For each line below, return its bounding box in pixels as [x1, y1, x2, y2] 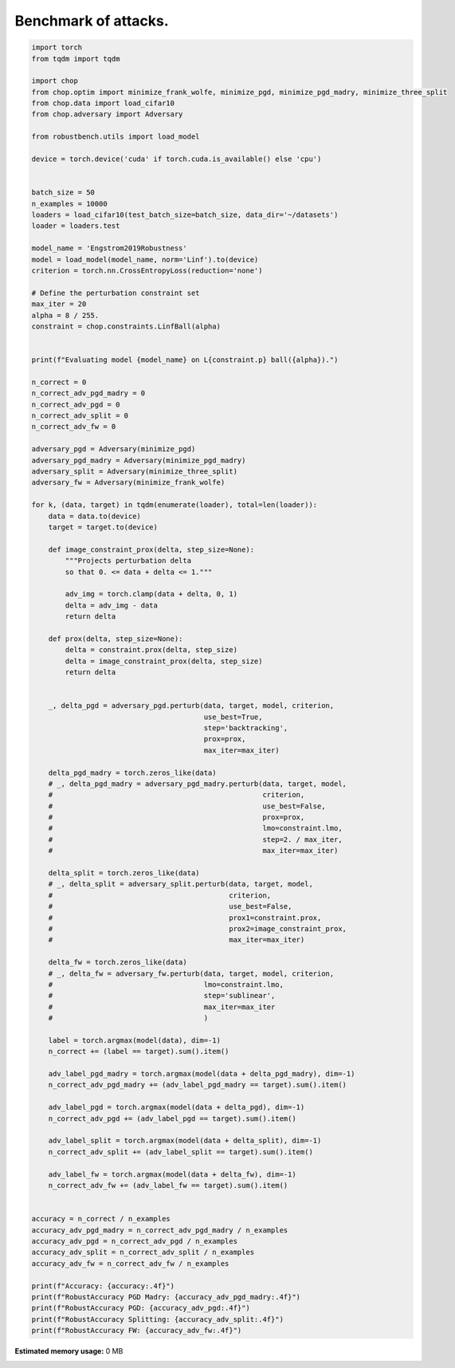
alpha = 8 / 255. [31, 311, 100, 320]
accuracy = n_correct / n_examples [31, 1214, 171, 1224]
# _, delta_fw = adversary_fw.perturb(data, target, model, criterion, [48, 969, 335, 978]
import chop [31, 77, 79, 85]
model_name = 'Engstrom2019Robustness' [31, 244, 187, 253]
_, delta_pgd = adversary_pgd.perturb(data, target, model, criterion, [48, 702, 335, 710]
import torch [31, 43, 83, 52]
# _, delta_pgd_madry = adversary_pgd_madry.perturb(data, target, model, [48, 779, 347, 788]
